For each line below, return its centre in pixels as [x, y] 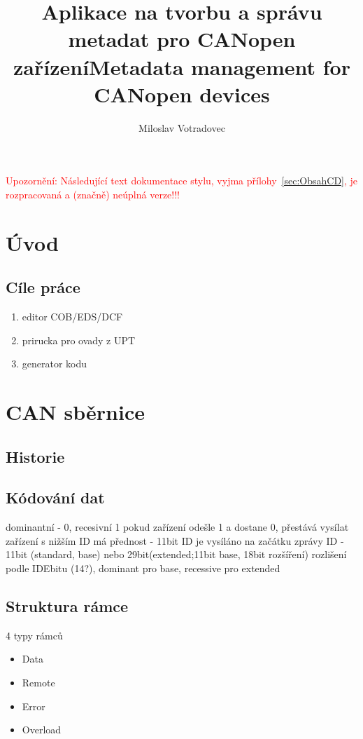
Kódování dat [55, 497]
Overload [42, 730]
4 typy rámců [34, 635]
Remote [38, 682]
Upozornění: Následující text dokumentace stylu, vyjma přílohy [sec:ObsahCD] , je [182, 181]
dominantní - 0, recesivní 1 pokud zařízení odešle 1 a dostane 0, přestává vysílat [177, 527]
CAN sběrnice [75, 412]
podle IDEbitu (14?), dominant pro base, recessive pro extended [143, 568]
